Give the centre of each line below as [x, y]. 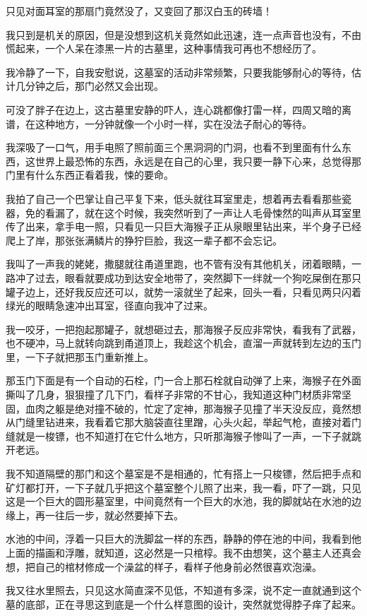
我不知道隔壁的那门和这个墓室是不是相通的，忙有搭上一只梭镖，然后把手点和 [183, 474]
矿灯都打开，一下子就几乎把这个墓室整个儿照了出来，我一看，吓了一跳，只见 [183, 487]
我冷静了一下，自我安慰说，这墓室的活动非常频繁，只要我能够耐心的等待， [179, 72]
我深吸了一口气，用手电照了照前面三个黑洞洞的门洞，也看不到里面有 [164, 147]
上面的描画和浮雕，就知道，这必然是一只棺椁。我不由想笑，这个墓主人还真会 [183, 552]
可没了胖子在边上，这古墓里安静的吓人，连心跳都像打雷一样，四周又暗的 [174, 109]
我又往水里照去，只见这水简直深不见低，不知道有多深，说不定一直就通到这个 [183, 590]
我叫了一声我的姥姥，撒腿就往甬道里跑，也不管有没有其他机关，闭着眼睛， [179, 264]
